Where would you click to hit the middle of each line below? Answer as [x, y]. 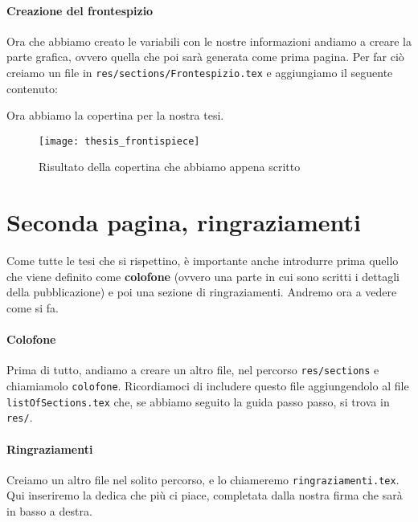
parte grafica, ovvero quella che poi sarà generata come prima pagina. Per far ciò [205, 57]
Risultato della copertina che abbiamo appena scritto [170, 167]
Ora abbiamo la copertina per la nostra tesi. [115, 115]
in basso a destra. [49, 511]
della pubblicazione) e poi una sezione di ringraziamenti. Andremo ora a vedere [202, 292]
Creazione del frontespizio [80, 10]
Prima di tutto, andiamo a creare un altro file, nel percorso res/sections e [193, 370]
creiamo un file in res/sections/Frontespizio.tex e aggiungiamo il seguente [200, 72]
